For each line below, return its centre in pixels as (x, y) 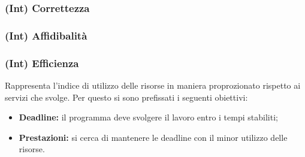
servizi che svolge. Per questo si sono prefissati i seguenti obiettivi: (126, 97)
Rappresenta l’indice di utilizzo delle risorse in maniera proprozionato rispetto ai (153, 85)
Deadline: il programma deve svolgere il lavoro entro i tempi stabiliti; (148, 117)
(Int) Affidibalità (46, 35)
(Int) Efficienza (42, 63)
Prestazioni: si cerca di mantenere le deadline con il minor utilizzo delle (153, 137)
